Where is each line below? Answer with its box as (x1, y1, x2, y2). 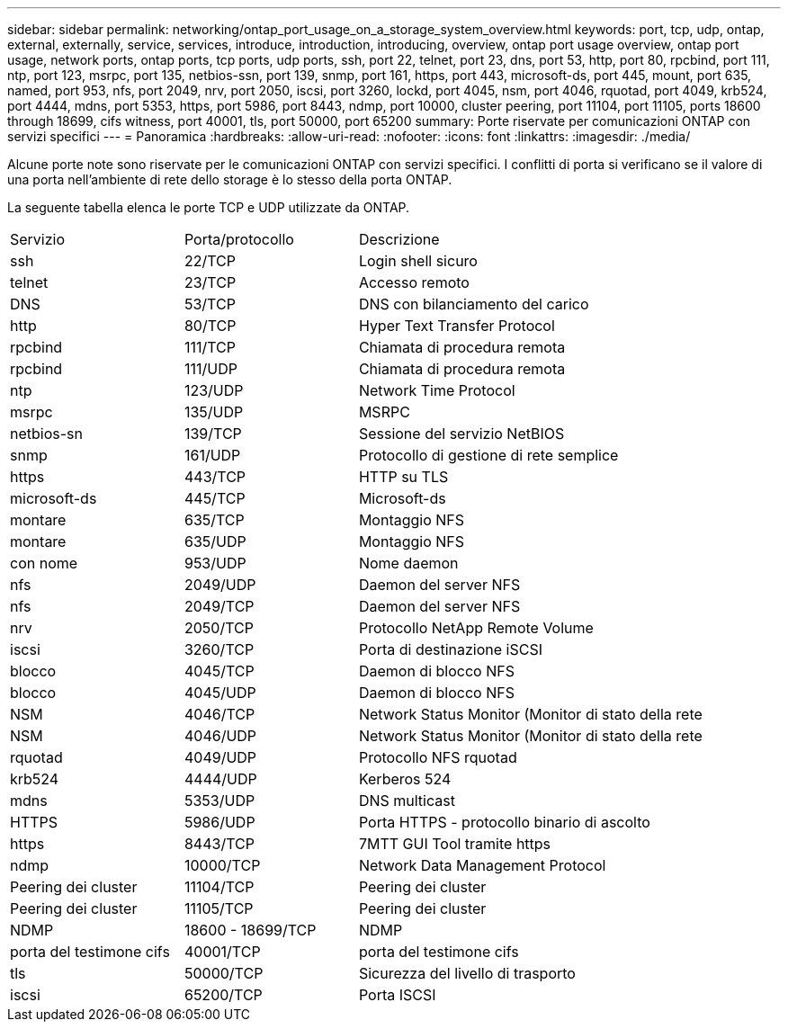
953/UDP (184, 554, 246, 572)
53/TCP (184, 295, 236, 313)
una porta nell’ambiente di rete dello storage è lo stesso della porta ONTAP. (7, 172, 452, 187)
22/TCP (184, 252, 236, 270)
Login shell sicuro (358, 252, 478, 270)
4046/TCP (184, 705, 255, 723)
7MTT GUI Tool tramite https (358, 835, 551, 853)
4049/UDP (184, 748, 257, 766)
